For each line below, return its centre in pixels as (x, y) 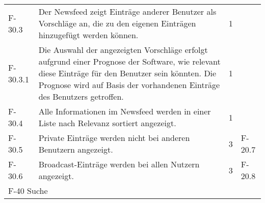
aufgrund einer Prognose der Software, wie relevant (129, 61)
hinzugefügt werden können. (88, 35)
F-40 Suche (28, 191)
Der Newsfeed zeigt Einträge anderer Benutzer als (127, 11)
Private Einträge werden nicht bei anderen (114, 138)
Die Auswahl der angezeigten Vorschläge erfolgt (123, 50)
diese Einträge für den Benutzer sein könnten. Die (127, 73)
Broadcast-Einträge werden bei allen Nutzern (119, 164)
